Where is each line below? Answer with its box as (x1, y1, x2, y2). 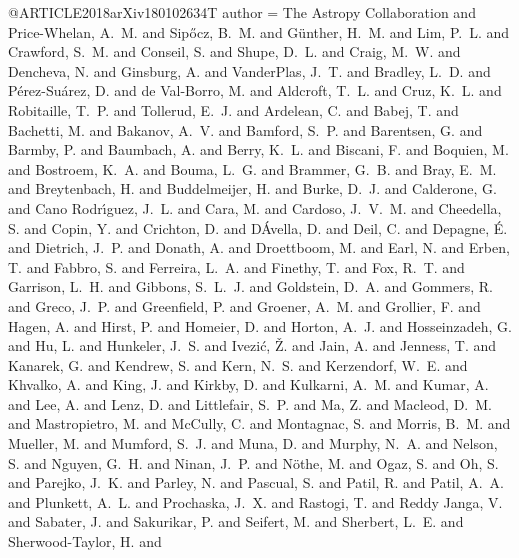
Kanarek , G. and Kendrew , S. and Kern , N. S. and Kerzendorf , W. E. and (8, 354, 468, 375)
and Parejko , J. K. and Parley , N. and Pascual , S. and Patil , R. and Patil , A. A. (8, 472, 504, 493)
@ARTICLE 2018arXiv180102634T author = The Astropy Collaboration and (8, 2, 476, 22)
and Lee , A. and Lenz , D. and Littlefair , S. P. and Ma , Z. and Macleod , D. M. (8, 393, 492, 414)
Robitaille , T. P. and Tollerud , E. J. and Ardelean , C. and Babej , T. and (8, 99, 459, 120)
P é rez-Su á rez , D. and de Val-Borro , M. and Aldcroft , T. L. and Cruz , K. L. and (8, 80, 502, 101)
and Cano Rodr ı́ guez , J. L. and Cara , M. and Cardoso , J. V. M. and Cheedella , (8, 197, 502, 218)
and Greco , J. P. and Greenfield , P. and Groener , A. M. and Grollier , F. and (8, 295, 481, 316)
